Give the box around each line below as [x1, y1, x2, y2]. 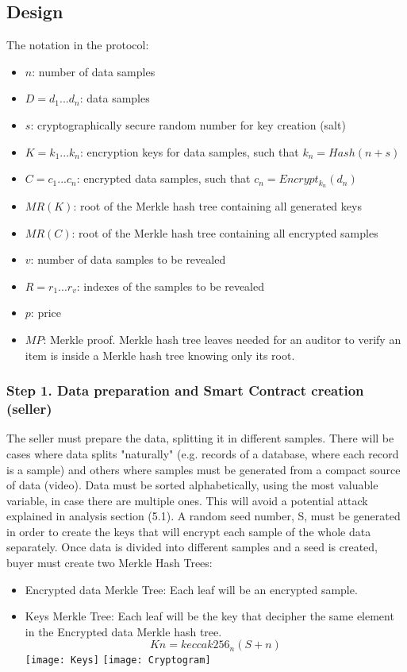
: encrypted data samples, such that [76, 170, 251, 187]
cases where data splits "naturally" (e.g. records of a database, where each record [6, 445, 399, 462]
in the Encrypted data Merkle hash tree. [25, 623, 222, 639]
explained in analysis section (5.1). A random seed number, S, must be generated [6, 508, 401, 524]
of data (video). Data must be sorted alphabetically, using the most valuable [6, 477, 378, 493]
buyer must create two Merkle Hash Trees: [6, 554, 213, 571]
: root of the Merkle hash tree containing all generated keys [73, 198, 362, 214]
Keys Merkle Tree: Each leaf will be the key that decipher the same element [25, 608, 394, 624]
